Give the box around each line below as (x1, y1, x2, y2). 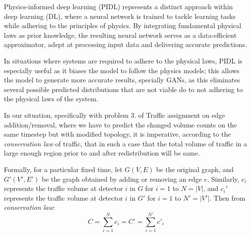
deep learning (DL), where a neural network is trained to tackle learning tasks (4, 11, 236, 21)
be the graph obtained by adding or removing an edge (41, 173, 202, 184)
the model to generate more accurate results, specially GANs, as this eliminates (4, 75, 240, 85)
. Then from (209, 192, 246, 203)
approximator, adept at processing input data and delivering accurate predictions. (4, 39, 247, 49)
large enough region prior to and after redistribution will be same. (4, 148, 200, 158)
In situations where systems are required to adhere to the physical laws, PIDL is (4, 55, 243, 65)
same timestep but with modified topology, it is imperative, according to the (4, 129, 231, 139)
